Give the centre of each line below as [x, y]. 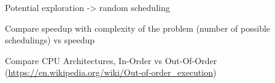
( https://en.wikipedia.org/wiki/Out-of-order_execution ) [111, 72]
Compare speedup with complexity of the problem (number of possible [138, 28]
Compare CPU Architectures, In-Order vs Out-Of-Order [111, 60]
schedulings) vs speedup [50, 40]
